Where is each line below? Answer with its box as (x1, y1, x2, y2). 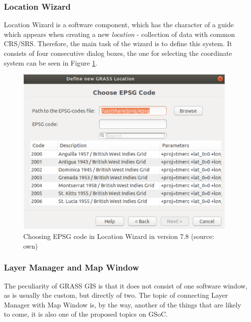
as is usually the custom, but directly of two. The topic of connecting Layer (4, 290, 228, 300)
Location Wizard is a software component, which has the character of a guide (4, 19, 234, 30)
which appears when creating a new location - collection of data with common (4, 29, 235, 39)
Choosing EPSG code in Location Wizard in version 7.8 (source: (23, 231, 214, 241)
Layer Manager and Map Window (4, 261, 139, 273)
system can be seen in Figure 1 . (4, 57, 97, 68)
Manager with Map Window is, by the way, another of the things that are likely (4, 299, 241, 309)
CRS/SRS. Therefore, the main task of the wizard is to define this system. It (4, 38, 233, 49)
